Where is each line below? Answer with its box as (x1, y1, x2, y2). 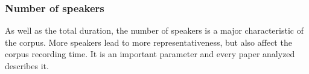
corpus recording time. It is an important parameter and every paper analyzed (5, 48, 295, 60)
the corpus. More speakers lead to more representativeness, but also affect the (5, 35, 292, 48)
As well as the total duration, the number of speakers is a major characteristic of (5, 24, 304, 37)
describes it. (5, 60, 49, 72)
